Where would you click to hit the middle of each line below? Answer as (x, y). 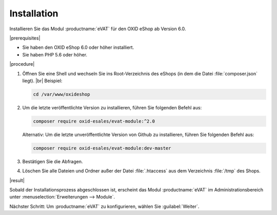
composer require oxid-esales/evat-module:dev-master (102, 148)
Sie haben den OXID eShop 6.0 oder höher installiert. (78, 47)
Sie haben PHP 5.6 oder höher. (55, 54)
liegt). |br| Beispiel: (42, 81)
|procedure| (22, 64)
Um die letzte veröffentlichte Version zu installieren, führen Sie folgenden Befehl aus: (112, 107)
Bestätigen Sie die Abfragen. (53, 161)
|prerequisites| (25, 38)
